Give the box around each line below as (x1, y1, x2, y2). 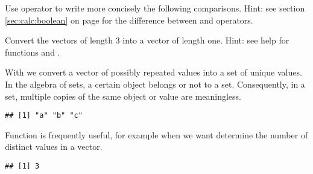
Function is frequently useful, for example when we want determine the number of (5, 128, 308, 141)
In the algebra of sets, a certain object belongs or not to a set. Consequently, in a (5, 77, 305, 90)
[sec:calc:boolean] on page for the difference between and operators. (5, 13, 253, 26)
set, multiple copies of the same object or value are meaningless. (5, 89, 242, 102)
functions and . (5, 45, 60, 58)
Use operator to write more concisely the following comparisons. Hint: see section (5, 2, 305, 14)
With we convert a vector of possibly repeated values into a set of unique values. (5, 66, 302, 79)
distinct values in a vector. (5, 140, 103, 153)
